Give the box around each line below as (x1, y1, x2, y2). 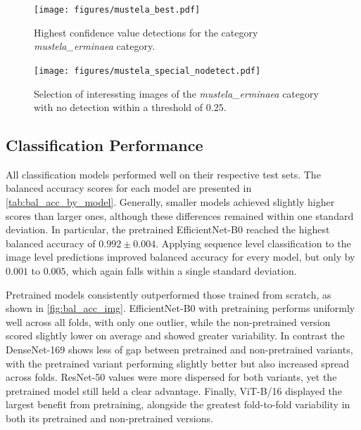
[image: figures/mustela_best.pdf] (34, 5, 201, 15)
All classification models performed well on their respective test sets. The (6, 167, 321, 181)
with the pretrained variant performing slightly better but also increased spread (6, 356, 349, 370)
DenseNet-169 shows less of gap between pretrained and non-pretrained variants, (6, 342, 353, 357)
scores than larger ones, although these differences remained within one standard (6, 208, 354, 223)
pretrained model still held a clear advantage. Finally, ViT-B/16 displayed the (6, 383, 342, 398)
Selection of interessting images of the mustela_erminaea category (34, 86, 319, 100)
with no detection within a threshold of (34, 100, 203, 115)
